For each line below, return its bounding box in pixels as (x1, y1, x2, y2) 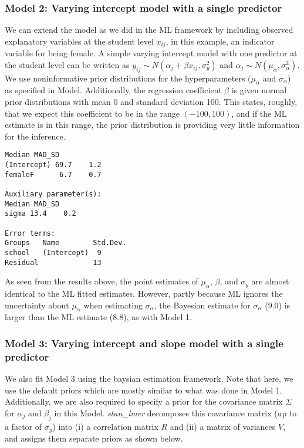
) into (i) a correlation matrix (52, 420, 158, 432)
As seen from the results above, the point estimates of (5, 275, 198, 287)
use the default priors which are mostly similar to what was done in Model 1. (5, 383, 282, 396)
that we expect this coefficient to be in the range (5, 107, 180, 119)
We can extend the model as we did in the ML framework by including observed (5, 23, 293, 36)
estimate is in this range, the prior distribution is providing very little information (5, 118, 300, 131)
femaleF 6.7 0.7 (5, 170, 102, 179)
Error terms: (5, 229, 55, 237)
